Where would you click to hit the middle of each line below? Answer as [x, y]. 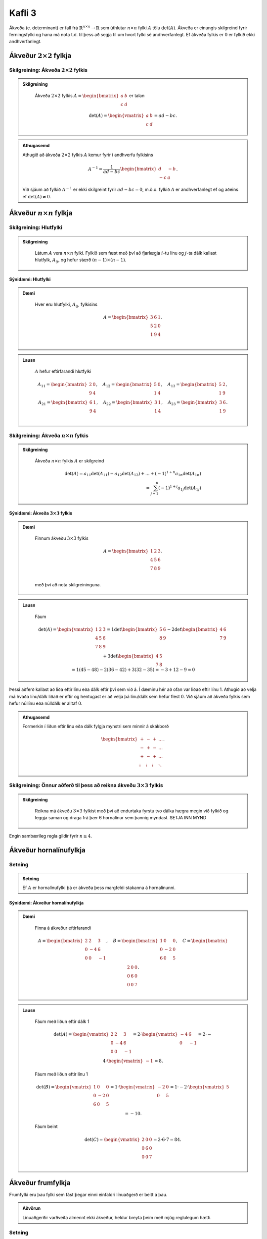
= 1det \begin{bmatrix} [132, 630]
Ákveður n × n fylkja [41, 213]
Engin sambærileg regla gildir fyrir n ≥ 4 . [51, 836]
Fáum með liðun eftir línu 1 [62, 1074]
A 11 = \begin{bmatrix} [63, 385]
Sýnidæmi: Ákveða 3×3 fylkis [41, 513]
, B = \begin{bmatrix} [132, 941]
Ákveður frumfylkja [40, 1183]
